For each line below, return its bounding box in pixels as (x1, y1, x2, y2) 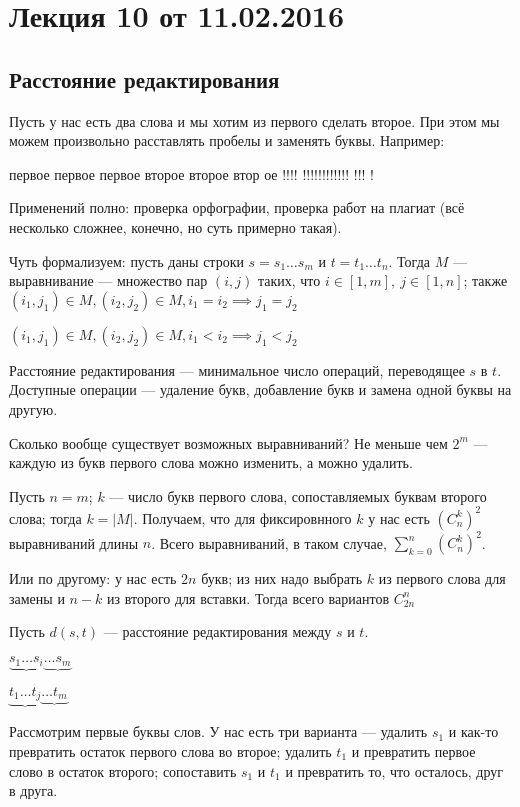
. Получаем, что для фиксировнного (133, 507, 352, 528)
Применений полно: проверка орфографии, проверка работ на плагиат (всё (9, 197, 465, 218)
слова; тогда (9, 507, 82, 528)
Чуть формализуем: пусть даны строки (9, 250, 244, 271)
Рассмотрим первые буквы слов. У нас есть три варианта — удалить (9, 721, 428, 742)
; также (463, 270, 508, 291)
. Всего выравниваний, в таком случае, (151, 532, 387, 553)
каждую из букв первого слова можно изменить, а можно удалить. (9, 452, 413, 473)
